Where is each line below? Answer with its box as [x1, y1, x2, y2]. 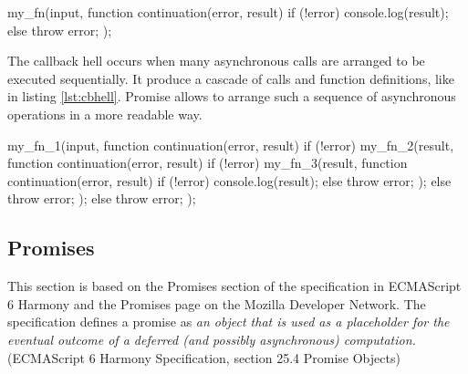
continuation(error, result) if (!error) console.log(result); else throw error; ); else [7, 171, 452, 190]
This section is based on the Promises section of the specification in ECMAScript [7, 276, 462, 296]
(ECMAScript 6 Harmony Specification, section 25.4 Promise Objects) [7, 348, 400, 367]
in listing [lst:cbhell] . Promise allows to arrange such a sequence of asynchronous [7, 87, 456, 106]
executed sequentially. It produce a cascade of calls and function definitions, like [7, 68, 454, 88]
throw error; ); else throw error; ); [7, 189, 196, 208]
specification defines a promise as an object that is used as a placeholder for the [7, 312, 450, 331]
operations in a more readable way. [7, 104, 203, 123]
